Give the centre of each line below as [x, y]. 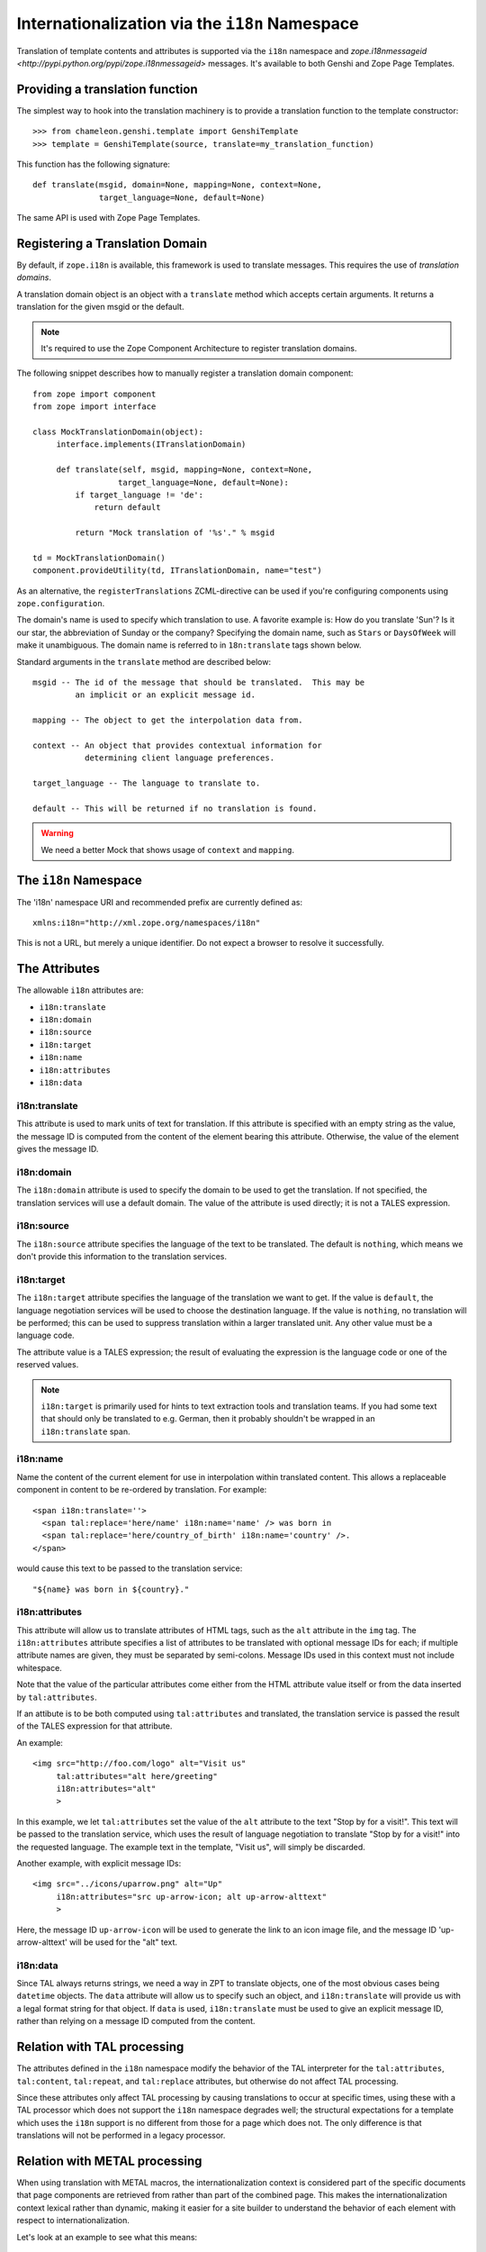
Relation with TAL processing [100, 2047]
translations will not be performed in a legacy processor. [121, 2136]
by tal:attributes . [57, 1697]
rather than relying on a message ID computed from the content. [136, 2021]
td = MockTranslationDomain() [99, 558]
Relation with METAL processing [109, 2161]
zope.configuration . [61, 604]
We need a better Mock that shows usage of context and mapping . [168, 849]
